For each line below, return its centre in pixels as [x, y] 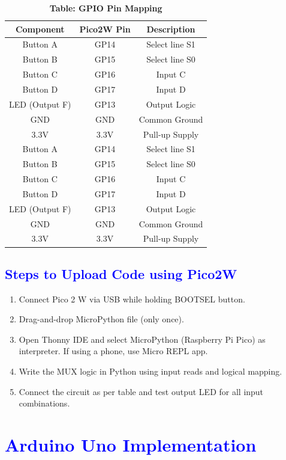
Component [40, 29]
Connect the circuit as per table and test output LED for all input [141, 391]
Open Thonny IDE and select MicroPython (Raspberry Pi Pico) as [142, 339]
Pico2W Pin [105, 29]
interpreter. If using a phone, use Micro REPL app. [113, 351]
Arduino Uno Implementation [131, 445]
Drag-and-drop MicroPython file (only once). [101, 319]
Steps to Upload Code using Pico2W [121, 273]
